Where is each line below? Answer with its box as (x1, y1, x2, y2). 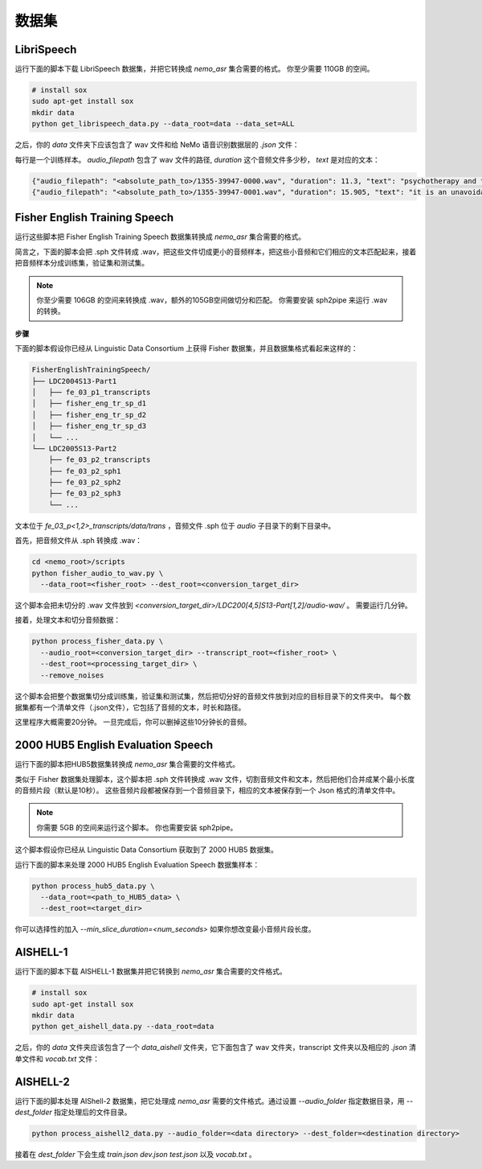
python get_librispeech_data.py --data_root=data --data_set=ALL (31, 119, 295, 129)
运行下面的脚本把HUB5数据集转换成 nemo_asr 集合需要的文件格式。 (14, 759, 240, 769)
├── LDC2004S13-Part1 (31, 377, 117, 385)
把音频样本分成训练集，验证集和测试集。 (14, 258, 149, 268)
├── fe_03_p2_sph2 (48, 478, 121, 487)
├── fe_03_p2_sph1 (48, 467, 121, 475)
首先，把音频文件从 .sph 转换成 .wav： (14, 536, 143, 545)
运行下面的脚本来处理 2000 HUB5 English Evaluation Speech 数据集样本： (14, 859, 260, 869)
